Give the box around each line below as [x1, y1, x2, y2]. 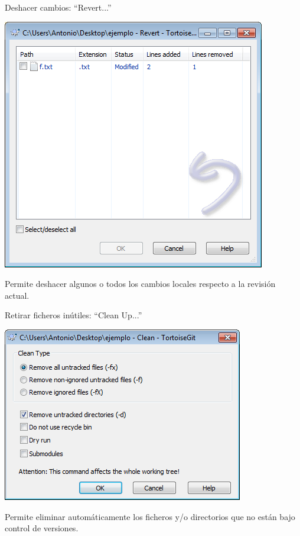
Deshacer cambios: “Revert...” [5, 1, 112, 13]
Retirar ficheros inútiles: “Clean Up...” [5, 309, 142, 321]
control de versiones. [5, 522, 79, 534]
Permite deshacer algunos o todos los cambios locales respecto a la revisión [5, 277, 276, 290]
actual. [5, 289, 30, 301]
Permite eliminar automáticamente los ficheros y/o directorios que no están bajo [5, 510, 295, 522]
